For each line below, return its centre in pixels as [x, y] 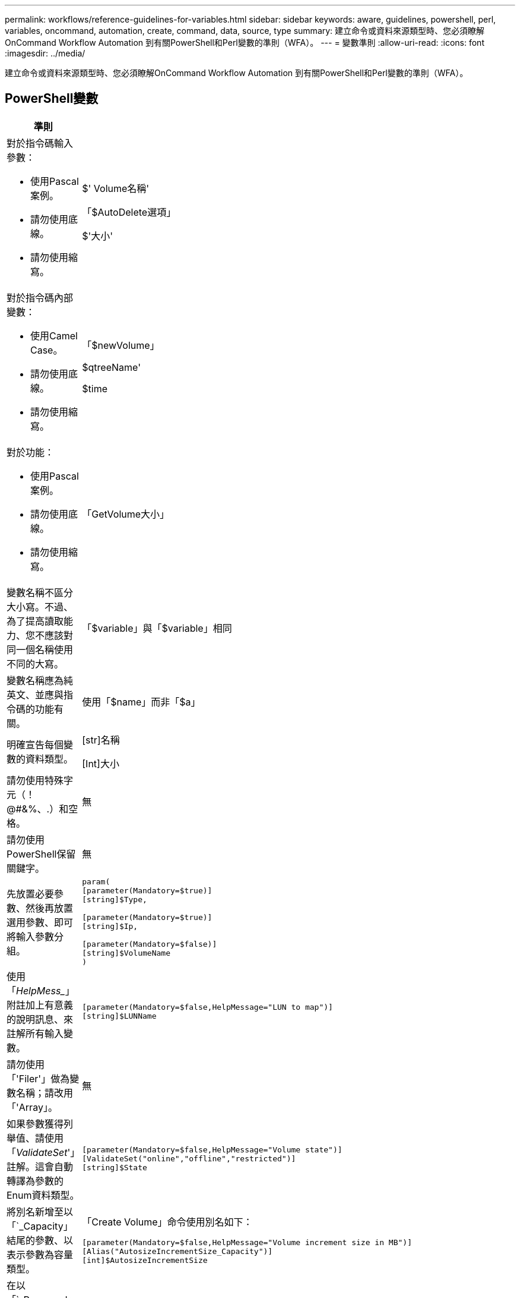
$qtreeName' [111, 367]
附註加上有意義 [40, 1005]
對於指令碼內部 [40, 297]
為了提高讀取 [35, 621]
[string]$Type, [115, 899]
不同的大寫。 [35, 664]
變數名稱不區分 [40, 592]
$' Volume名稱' [116, 188]
